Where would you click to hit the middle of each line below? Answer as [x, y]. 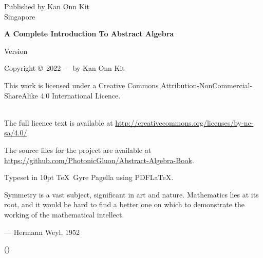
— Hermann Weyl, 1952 [42, 232]
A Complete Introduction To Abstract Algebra [89, 34]
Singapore [20, 16]
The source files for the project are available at [78, 150]
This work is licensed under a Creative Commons [81, 85]
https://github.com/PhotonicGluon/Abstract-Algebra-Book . [99, 160]
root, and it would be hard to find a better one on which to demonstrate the [125, 204]
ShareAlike [21, 95]
